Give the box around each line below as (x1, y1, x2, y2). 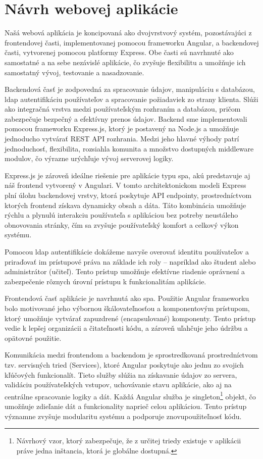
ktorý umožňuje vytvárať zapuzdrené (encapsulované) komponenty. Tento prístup (5, 313, 256, 323)
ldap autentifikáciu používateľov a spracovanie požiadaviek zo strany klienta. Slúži (5, 93, 258, 104)
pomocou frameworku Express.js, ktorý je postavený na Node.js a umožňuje (5, 123, 239, 134)
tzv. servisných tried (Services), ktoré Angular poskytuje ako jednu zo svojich (5, 359, 244, 370)
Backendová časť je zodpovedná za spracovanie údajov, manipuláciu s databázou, (5, 84, 255, 94)
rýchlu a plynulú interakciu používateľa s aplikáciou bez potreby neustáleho (5, 210, 238, 220)
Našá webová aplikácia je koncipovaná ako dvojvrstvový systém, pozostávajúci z (5, 27, 252, 38)
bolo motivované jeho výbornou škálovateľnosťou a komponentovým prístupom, (5, 302, 250, 313)
